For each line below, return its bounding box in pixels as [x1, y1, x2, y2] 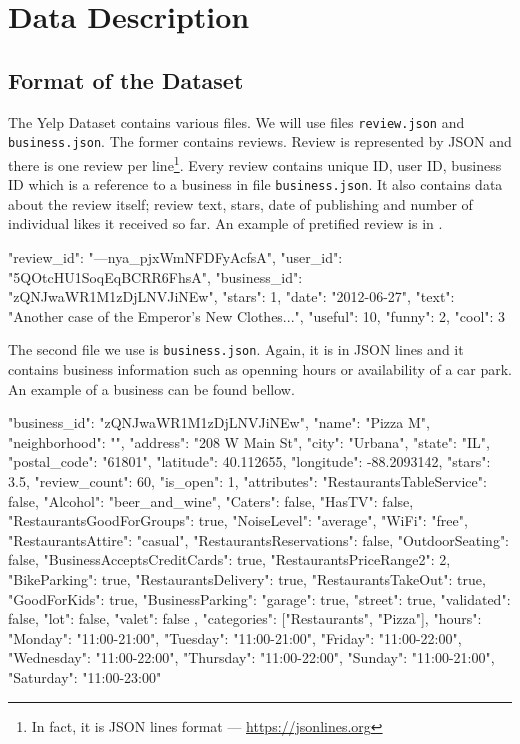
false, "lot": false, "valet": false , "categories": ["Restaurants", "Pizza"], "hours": [8, 608, 482, 629]
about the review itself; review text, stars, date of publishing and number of [8, 193, 473, 214]
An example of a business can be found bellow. [8, 378, 295, 399]
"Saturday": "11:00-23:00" [8, 666, 162, 687]
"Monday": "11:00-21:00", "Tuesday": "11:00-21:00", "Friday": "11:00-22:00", [8, 627, 462, 648]
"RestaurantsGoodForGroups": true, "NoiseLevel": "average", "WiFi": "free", [8, 510, 468, 531]
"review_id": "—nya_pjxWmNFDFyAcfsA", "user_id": [8, 246, 343, 267]
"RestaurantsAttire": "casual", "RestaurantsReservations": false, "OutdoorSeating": [8, 529, 510, 550]
